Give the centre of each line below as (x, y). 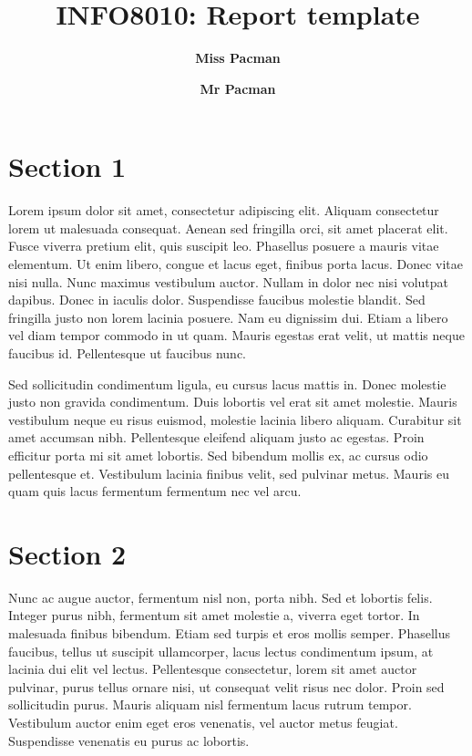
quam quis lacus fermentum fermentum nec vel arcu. (155, 491)
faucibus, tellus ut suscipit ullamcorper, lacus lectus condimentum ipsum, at (221, 651)
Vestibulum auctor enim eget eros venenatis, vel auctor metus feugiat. (203, 723)
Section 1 (67, 166)
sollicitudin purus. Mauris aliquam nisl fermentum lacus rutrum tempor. (210, 704)
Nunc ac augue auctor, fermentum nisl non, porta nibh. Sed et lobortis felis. (221, 597)
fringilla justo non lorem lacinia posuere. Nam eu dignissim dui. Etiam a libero (228, 317)
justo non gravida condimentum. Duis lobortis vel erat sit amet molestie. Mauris (233, 402)
